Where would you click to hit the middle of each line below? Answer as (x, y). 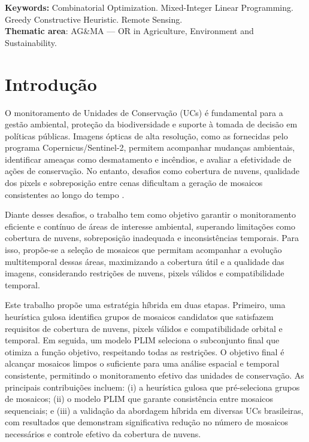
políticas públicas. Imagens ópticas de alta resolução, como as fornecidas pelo (146, 135)
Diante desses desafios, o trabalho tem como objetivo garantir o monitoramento (151, 214)
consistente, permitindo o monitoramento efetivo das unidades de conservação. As (154, 375)
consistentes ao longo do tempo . (65, 194)
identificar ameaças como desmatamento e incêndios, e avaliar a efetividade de (148, 159)
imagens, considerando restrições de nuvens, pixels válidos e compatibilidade (145, 273)
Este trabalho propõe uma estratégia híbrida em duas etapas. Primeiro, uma (145, 305)
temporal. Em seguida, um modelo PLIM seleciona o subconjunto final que (142, 340)
